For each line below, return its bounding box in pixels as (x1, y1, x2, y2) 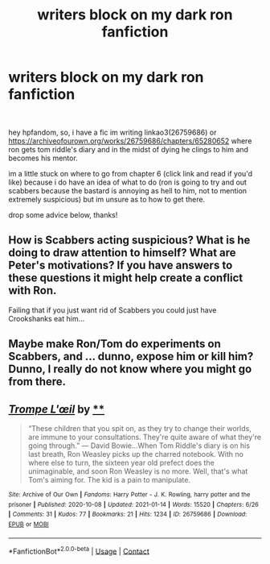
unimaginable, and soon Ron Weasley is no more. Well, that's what (27, 466, 248, 476)
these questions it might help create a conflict (8, 272, 243, 285)
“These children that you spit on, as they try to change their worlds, (27, 423, 252, 433)
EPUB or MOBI (8, 520, 50, 529)
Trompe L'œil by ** (8, 402, 105, 416)
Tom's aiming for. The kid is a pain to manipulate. (27, 475, 191, 484)
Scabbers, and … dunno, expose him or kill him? (8, 350, 254, 363)
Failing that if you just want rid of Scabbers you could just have (8, 305, 217, 315)
